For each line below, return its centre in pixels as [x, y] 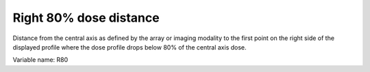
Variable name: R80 [40, 60]
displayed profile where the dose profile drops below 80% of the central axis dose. [129, 47]
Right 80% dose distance [86, 18]
